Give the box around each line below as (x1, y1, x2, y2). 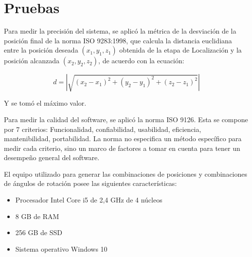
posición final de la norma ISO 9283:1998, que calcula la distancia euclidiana (4, 35, 232, 45)
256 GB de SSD (15, 227, 62, 238)
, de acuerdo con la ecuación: (98, 55, 184, 66)
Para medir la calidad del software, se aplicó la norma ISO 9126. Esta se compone (4, 114, 248, 124)
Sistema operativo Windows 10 (15, 243, 108, 254)
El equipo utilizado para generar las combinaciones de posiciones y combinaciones (4, 168, 248, 179)
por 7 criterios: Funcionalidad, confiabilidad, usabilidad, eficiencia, (4, 124, 201, 134)
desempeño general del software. (4, 152, 100, 163)
